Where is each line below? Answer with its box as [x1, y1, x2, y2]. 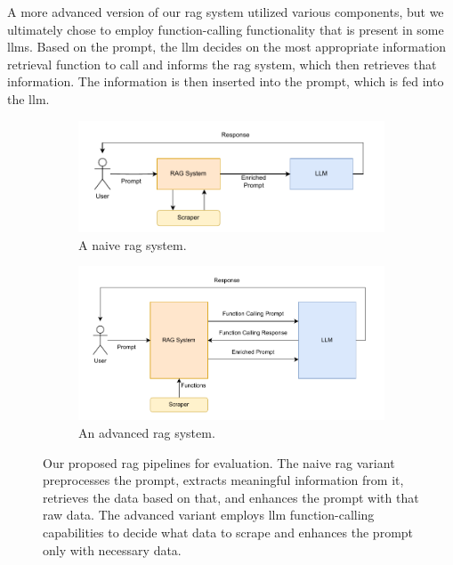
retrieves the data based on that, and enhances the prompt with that [43, 488, 419, 506]
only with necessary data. [43, 540, 182, 559]
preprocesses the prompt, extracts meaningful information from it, [43, 471, 404, 489]
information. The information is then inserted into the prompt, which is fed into [7, 72, 444, 91]
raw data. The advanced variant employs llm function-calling [43, 505, 375, 524]
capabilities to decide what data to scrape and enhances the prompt [43, 523, 414, 542]
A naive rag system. [78, 235, 187, 254]
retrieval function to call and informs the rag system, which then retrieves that [7, 54, 437, 73]
